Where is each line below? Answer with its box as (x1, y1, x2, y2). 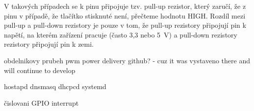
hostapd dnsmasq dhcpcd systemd (4, 81, 106, 92)
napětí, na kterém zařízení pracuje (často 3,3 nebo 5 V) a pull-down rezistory (4, 29, 237, 39)
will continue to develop (4, 65, 76, 75)
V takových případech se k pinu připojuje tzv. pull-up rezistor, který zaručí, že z (4, 1, 246, 11)
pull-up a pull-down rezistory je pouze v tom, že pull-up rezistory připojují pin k (4, 20, 246, 30)
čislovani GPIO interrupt (4, 97, 79, 108)
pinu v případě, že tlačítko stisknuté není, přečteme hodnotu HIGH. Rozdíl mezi (4, 10, 246, 20)
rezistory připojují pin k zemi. (4, 39, 94, 49)
